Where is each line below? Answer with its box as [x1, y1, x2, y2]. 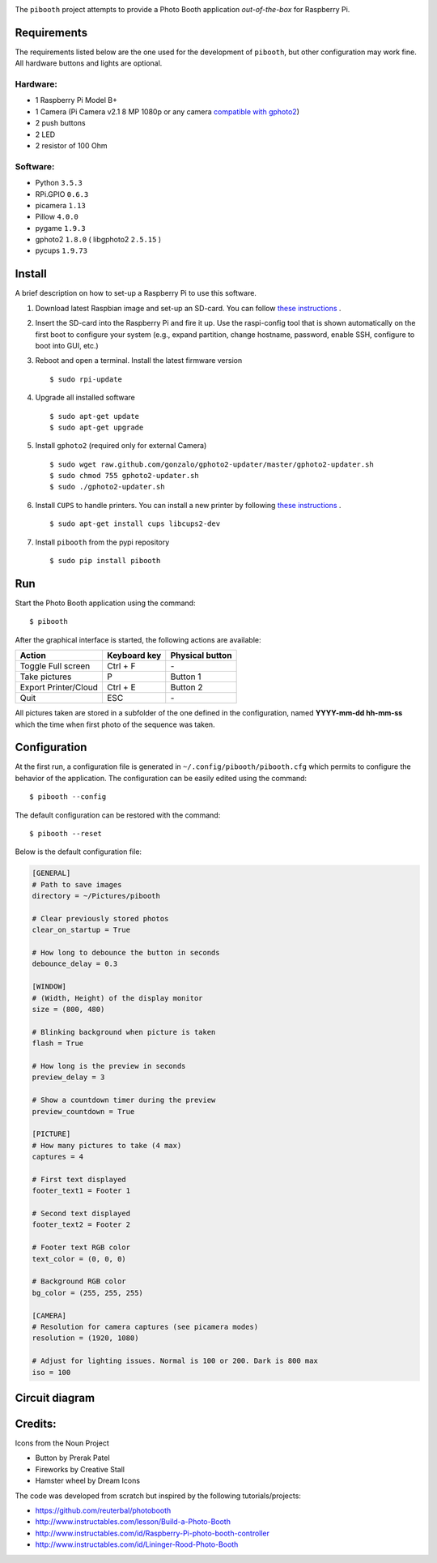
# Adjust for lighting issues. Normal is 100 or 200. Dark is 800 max [32, 1356, 319, 1365]
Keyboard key [106, 650, 162, 661]
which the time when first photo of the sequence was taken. [15, 720, 215, 729]
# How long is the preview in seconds [32, 1061, 186, 1070]
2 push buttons [35, 118, 86, 128]
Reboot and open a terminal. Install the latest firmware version [35, 356, 243, 365]
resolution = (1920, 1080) [32, 1334, 139, 1343]
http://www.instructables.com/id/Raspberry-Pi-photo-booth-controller [35, 1528, 270, 1538]
